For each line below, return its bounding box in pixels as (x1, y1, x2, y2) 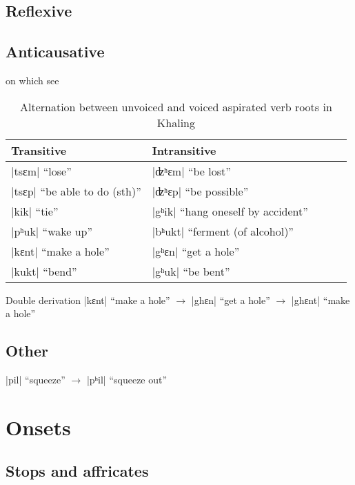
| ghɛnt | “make (291, 292, 350, 307)
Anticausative (6, 41, 105, 62)
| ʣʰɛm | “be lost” (152, 162, 231, 179)
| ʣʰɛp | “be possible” (152, 182, 249, 199)
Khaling (156, 114, 195, 131)
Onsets (6, 412, 71, 441)
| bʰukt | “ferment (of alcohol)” (152, 222, 294, 239)
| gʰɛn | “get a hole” (152, 242, 240, 259)
